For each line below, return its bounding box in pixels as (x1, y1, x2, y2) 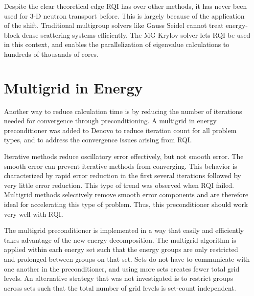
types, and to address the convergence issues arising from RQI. (4, 135, 192, 145)
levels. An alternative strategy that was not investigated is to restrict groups (4, 273, 233, 283)
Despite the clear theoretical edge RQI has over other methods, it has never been (4, 1, 247, 11)
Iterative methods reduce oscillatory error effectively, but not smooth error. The (4, 151, 244, 161)
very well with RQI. (4, 208, 63, 219)
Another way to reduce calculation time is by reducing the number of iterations (4, 106, 242, 116)
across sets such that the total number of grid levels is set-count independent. (4, 282, 236, 293)
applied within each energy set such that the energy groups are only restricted (4, 244, 238, 254)
